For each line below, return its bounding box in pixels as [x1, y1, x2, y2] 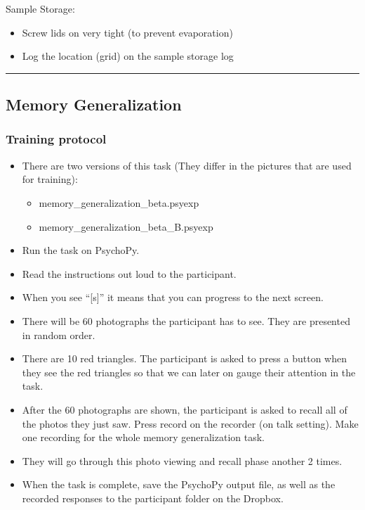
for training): [22, 172, 78, 186]
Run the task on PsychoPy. [22, 243, 140, 257]
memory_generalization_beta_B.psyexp [39, 219, 213, 234]
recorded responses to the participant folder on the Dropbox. [22, 490, 284, 505]
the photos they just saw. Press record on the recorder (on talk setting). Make [22, 416, 359, 431]
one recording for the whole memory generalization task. [22, 430, 265, 445]
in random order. [22, 327, 95, 342]
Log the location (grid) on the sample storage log [22, 49, 234, 63]
